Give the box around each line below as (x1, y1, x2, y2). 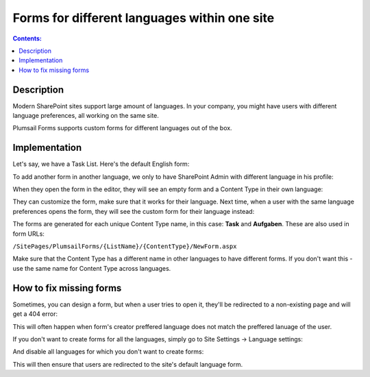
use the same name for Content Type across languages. (12, 264, 171, 272)
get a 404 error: (12, 310, 58, 318)
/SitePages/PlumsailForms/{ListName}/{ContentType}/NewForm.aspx (12, 243, 237, 250)
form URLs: (12, 230, 45, 238)
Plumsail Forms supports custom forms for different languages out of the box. (12, 124, 232, 132)
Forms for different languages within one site (12, 10, 275, 25)
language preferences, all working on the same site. (12, 112, 159, 120)
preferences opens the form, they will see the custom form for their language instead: (12, 207, 255, 215)
